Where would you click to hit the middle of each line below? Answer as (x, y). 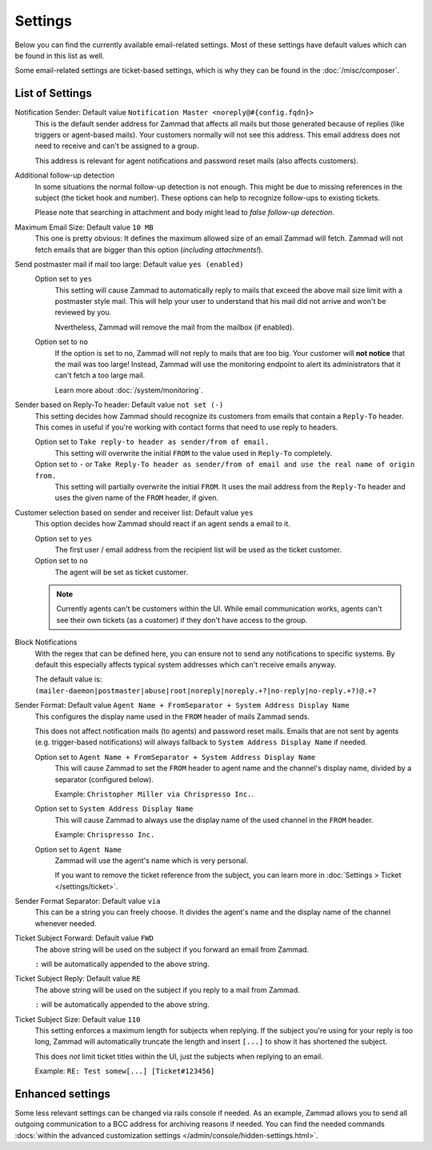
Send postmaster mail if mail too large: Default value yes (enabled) (129, 264)
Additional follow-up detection (65, 175)
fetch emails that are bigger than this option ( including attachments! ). (149, 250)
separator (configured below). (104, 779)
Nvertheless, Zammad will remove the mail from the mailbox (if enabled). (175, 327)
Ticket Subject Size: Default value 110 (78, 1019)
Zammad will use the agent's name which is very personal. (151, 861)
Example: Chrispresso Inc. (105, 835)
